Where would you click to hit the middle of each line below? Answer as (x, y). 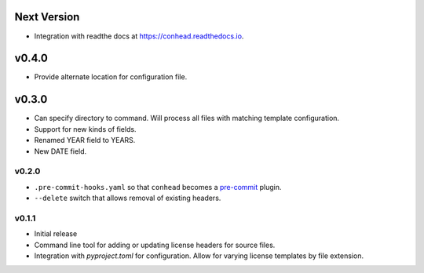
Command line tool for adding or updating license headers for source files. (155, 245)
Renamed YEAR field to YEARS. (85, 140)
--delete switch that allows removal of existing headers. (128, 198)
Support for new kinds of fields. (85, 129)
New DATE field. (60, 151)
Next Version (47, 17)
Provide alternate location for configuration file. (111, 77)
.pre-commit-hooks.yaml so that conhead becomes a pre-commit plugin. (158, 187)
